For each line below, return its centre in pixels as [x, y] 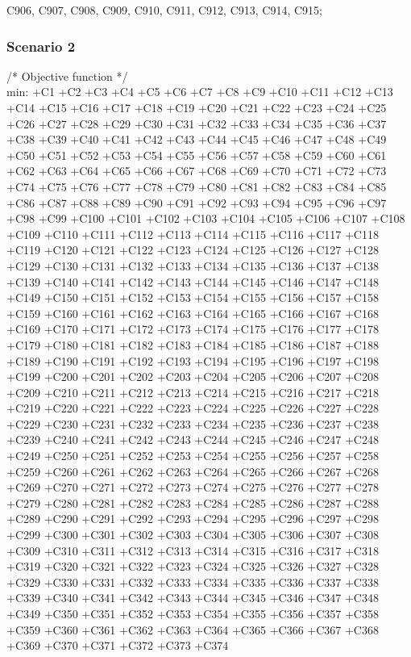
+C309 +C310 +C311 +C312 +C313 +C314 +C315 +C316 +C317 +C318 [193, 550]
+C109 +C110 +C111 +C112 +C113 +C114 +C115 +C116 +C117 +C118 [193, 234]
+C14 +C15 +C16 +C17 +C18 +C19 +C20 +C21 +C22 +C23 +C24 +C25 [197, 107]
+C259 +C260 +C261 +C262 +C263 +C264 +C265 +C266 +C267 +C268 [193, 471]
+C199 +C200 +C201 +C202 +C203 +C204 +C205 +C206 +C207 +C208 [193, 377]
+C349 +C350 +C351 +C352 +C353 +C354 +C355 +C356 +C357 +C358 [193, 613]
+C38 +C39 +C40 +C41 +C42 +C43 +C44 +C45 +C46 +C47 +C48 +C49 [197, 139]
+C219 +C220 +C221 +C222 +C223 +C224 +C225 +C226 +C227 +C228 [193, 408]
